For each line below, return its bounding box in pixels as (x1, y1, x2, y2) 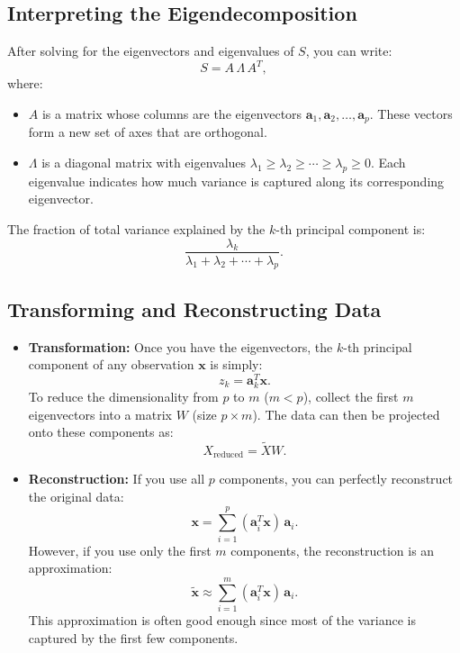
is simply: (210, 355, 263, 374)
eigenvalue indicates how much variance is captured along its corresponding (28, 171, 445, 190)
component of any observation (28, 355, 194, 374)
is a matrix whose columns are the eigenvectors (41, 104, 302, 122)
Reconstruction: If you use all (28, 469, 205, 488)
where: (7, 74, 43, 93)
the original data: (28, 487, 124, 506)
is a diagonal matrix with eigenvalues (41, 152, 247, 171)
